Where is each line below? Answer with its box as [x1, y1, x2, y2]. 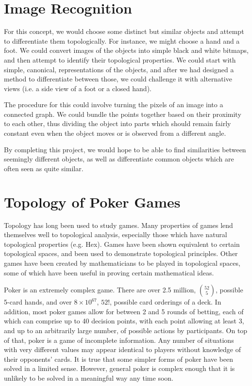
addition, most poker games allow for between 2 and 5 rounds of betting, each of [4, 306, 244, 316]
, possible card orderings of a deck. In [110, 297, 221, 307]
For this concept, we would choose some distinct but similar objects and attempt [4, 26, 244, 36]
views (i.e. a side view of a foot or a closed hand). [4, 83, 151, 93]
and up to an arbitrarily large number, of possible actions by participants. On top [4, 325, 248, 335]
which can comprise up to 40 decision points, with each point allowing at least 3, [4, 316, 244, 326]
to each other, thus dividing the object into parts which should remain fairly [4, 118, 231, 129]
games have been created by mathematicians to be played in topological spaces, [4, 257, 240, 268]
